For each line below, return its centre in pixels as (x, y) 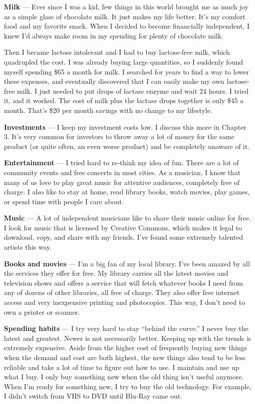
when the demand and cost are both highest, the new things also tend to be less (125, 357)
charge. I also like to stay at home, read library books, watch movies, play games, (127, 192)
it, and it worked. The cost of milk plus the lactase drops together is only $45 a (124, 100)
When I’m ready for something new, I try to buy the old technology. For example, (128, 386)
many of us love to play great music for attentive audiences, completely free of (122, 182)
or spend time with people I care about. (64, 201)
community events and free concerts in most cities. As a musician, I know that (122, 172)
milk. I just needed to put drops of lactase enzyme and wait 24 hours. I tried (133, 91)
